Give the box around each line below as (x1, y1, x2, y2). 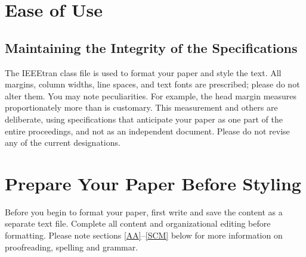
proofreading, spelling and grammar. (5, 240, 138, 253)
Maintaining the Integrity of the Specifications (5, 38, 298, 57)
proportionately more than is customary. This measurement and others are (5, 101, 278, 114)
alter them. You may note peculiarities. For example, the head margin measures (5, 89, 297, 102)
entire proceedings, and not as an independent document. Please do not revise (5, 124, 290, 137)
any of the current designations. (5, 136, 120, 149)
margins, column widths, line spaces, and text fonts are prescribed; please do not (5, 78, 300, 90)
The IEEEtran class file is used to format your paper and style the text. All (5, 66, 282, 79)
